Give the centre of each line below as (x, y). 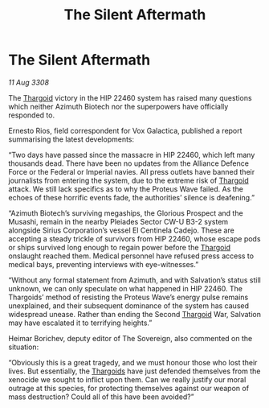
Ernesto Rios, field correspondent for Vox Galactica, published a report (125, 130)
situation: (24, 347)
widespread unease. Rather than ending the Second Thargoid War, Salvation (134, 314)
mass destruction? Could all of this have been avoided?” (101, 397)
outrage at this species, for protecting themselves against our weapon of (129, 388)
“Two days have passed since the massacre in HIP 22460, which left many (132, 155)
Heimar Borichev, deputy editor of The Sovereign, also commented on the (130, 338)
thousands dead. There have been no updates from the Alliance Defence (128, 163)
